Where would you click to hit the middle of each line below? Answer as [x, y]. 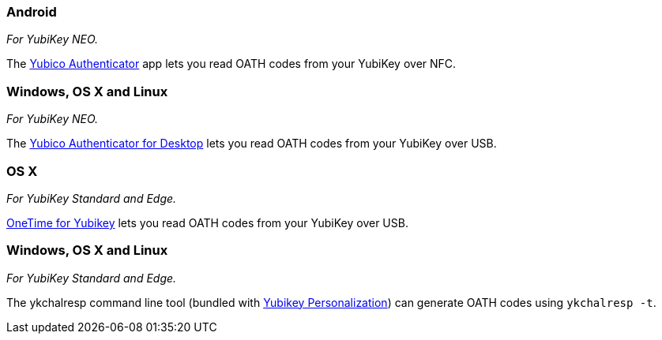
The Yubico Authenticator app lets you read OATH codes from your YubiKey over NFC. [231, 64]
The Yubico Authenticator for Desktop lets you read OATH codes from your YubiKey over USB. [252, 144]
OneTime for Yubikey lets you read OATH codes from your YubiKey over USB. [207, 222]
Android [32, 12]
